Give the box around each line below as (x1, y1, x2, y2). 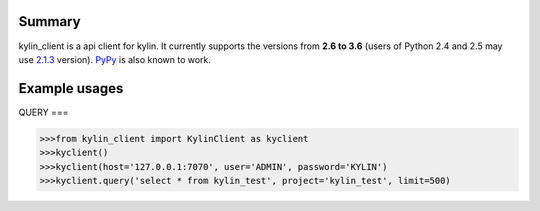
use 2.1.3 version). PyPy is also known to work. (18, 53, 212, 65)
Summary (18, 13, 81, 30)
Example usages (18, 80, 124, 97)
